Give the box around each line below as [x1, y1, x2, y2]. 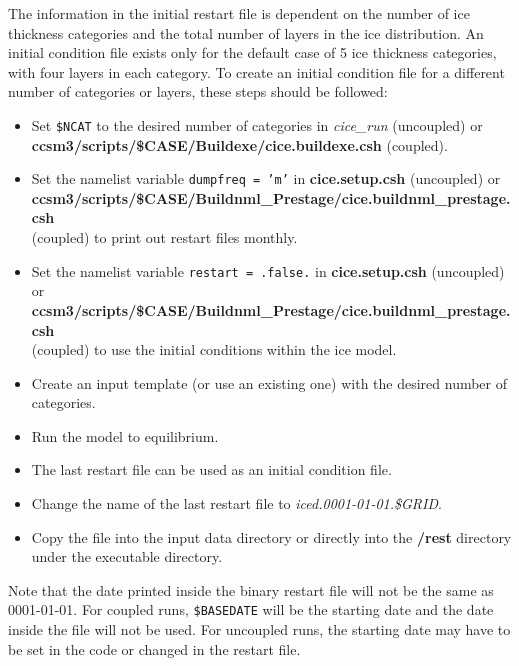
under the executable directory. [31, 546, 223, 567]
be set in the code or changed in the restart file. [8, 638, 301, 659]
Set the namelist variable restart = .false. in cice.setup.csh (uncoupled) [31, 260, 505, 281]
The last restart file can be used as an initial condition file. [31, 459, 392, 480]
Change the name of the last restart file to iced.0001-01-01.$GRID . [31, 493, 442, 514]
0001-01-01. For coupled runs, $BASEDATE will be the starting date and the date [8, 599, 494, 620]
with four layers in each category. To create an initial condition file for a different [8, 61, 505, 82]
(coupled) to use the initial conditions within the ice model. [31, 339, 397, 360]
